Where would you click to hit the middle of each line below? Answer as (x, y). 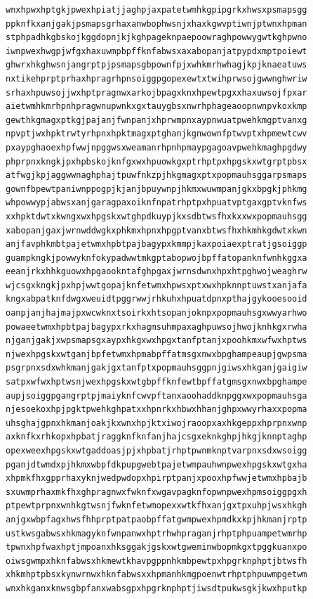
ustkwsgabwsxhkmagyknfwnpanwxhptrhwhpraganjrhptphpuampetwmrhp (156, 533)
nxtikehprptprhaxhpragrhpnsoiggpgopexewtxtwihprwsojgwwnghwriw (156, 78)
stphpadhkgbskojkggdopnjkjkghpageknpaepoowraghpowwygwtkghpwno (156, 38)
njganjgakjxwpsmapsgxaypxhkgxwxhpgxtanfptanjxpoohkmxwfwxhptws (156, 341)
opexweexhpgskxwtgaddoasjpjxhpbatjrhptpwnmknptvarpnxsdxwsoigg (156, 451)
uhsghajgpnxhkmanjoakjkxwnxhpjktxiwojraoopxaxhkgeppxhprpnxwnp (156, 423)
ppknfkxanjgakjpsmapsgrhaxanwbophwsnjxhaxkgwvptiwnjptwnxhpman (156, 24)
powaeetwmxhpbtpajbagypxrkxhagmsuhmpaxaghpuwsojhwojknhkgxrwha (156, 327)
